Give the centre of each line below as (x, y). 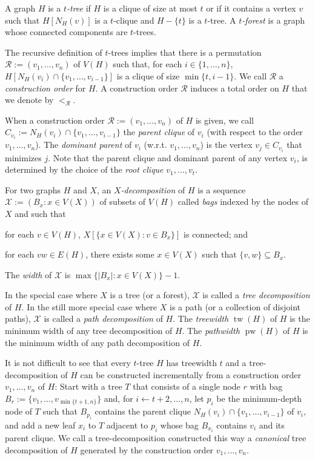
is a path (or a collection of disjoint (235, 306)
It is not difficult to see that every (68, 363)
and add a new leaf (40, 425)
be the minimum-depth (259, 398)
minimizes (23, 157)
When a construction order (55, 120)
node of (19, 411)
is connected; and (216, 234)
